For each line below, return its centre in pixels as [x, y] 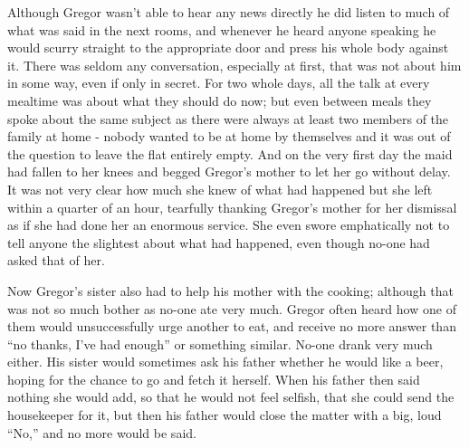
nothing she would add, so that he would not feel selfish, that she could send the [231, 397]
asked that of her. [56, 260]
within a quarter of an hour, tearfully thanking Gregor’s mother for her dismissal [232, 207]
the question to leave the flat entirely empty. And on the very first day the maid [230, 153]
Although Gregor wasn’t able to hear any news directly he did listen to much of [229, 12]
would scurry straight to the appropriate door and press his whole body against [228, 48]
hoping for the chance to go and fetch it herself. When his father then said [214, 379]
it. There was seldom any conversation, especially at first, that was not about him [234, 65]
